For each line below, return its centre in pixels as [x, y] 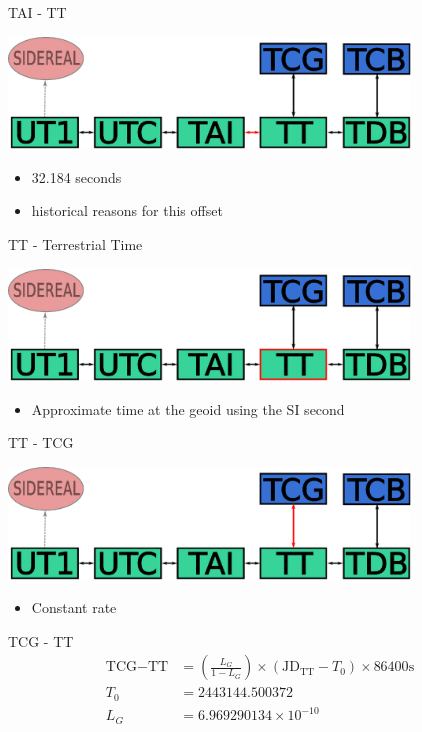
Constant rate [74, 607]
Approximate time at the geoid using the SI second [188, 408]
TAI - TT [37, 12]
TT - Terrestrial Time [75, 243]
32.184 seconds [76, 176]
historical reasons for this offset [127, 210]
